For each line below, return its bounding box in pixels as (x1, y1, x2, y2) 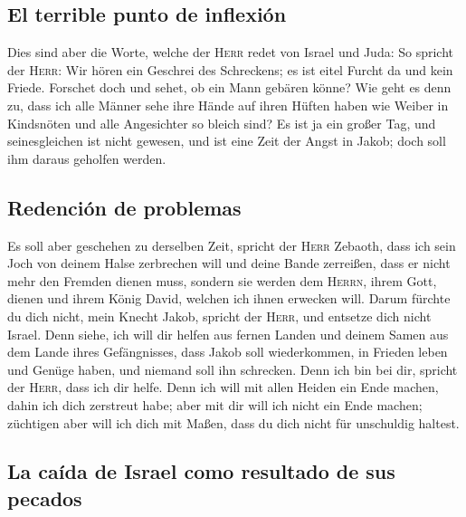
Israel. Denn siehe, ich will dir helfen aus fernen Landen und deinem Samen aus (7, 324, 449, 343)
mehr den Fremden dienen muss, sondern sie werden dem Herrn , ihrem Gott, (7, 271, 437, 290)
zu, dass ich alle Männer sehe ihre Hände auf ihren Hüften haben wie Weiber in (7, 95, 449, 114)
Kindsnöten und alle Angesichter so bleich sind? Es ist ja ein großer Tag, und (7, 113, 436, 132)
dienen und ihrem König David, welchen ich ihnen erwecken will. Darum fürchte (7, 289, 451, 308)
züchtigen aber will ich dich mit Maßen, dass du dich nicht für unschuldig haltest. (7, 413, 460, 432)
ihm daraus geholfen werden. (7, 148, 166, 168)
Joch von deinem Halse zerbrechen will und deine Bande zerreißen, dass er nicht (7, 254, 451, 273)
